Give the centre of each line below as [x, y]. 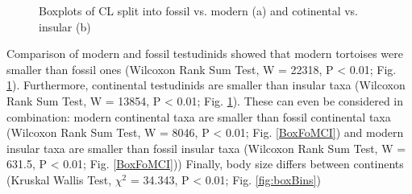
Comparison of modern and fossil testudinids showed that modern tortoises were [205, 54]
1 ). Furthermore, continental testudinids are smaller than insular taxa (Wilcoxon [206, 85]
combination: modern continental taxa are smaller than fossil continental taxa [199, 116]
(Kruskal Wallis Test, [59, 179]
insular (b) [65, 26]
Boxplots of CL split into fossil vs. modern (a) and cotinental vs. [199, 10]
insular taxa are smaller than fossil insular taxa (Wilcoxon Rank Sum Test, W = [206, 148]
